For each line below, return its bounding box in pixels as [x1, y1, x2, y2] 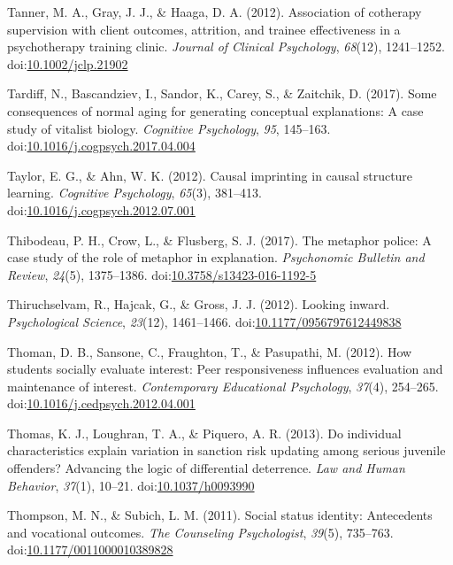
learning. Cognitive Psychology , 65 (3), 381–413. [7, 183, 262, 202]
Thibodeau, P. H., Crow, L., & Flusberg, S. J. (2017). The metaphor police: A [7, 230, 432, 249]
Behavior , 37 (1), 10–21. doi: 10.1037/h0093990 [7, 476, 255, 494]
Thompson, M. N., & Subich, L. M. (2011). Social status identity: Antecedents [7, 506, 433, 524]
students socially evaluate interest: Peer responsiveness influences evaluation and [7, 360, 443, 378]
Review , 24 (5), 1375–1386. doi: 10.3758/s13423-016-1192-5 [7, 265, 317, 283]
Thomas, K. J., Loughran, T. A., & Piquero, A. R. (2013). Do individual [7, 423, 402, 442]
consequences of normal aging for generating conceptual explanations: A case [7, 101, 424, 120]
